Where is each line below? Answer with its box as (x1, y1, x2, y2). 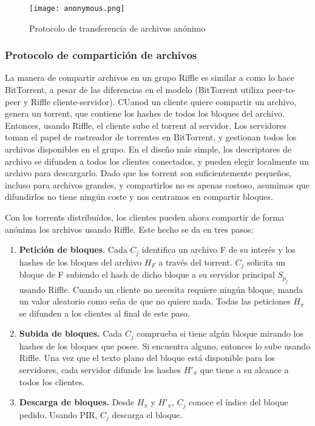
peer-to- (266, 83, 296, 96)
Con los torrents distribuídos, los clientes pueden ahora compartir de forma (5, 211, 285, 223)
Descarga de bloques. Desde (19, 396, 135, 408)
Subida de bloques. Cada (19, 327, 123, 340)
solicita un (246, 255, 286, 268)
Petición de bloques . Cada (19, 243, 127, 256)
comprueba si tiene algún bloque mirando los (137, 327, 304, 340)
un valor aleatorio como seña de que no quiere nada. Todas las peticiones (19, 295, 291, 307)
